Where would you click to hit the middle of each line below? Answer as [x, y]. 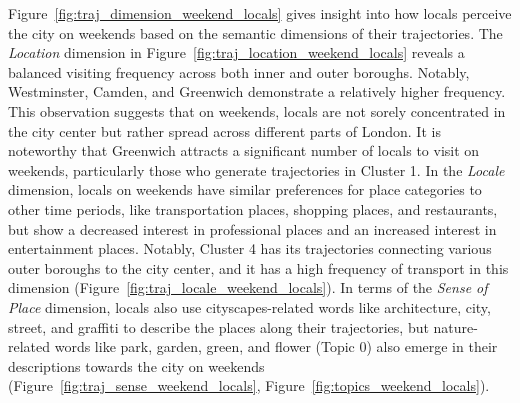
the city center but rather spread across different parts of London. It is [224, 130]
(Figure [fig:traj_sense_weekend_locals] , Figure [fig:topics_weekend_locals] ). [249, 385]
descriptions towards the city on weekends [136, 365]
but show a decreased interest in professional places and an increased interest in [252, 228]
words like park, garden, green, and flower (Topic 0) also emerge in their [276, 346]
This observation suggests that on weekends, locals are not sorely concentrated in [257, 110]
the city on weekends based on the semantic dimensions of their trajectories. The [255, 32]
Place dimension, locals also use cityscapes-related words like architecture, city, [249, 306]
